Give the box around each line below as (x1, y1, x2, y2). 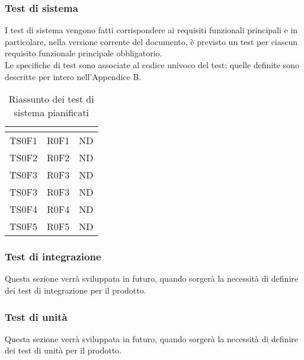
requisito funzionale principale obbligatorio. (5, 47, 162, 59)
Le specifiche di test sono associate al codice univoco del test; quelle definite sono (5, 59, 299, 71)
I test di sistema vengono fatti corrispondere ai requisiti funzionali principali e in (5, 24, 298, 36)
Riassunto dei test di (8, 92, 94, 106)
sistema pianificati (14, 106, 89, 120)
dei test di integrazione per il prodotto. (5, 284, 146, 296)
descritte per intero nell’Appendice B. (5, 70, 142, 82)
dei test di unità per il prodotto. (5, 344, 121, 356)
